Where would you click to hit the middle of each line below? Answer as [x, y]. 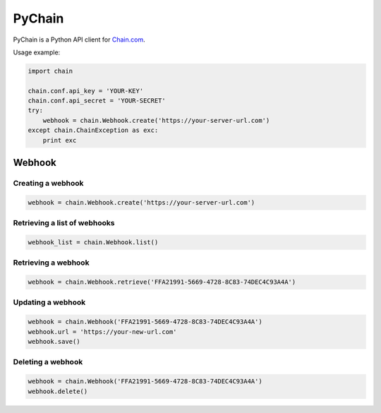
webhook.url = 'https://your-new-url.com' [102, 331]
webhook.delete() [58, 391]
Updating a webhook [49, 302]
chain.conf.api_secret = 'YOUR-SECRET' [97, 101]
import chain [50, 71]
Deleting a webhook [48, 362]
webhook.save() [54, 342]
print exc [60, 140]
